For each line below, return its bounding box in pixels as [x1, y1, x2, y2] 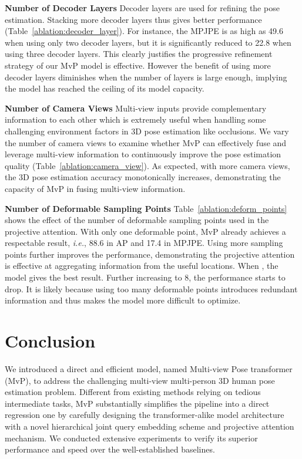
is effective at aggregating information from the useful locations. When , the [5, 259, 278, 272]
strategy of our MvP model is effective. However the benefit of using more [5, 59, 271, 71]
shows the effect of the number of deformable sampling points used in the [5, 214, 269, 226]
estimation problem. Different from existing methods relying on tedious [5, 386, 261, 398]
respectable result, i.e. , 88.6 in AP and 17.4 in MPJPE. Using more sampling [5, 237, 283, 249]
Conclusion [5, 329, 96, 353]
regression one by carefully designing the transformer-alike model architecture [5, 409, 284, 421]
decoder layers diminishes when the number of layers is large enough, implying [5, 70, 287, 83]
